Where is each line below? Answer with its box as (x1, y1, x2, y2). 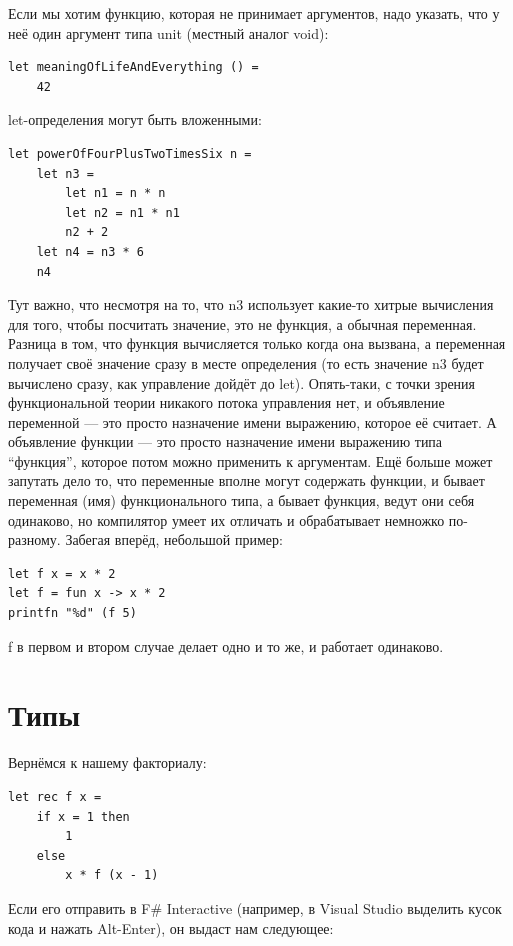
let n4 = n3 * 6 (36, 244, 145, 259)
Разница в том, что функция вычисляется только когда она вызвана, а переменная (8, 333, 506, 354)
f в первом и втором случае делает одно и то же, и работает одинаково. (8, 635, 444, 656)
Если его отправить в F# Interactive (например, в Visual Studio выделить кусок (8, 897, 502, 918)
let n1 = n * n (65, 186, 166, 201)
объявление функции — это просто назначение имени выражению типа (8, 431, 443, 452)
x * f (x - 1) (65, 868, 159, 883)
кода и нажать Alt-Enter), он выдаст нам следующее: (8, 917, 334, 938)
